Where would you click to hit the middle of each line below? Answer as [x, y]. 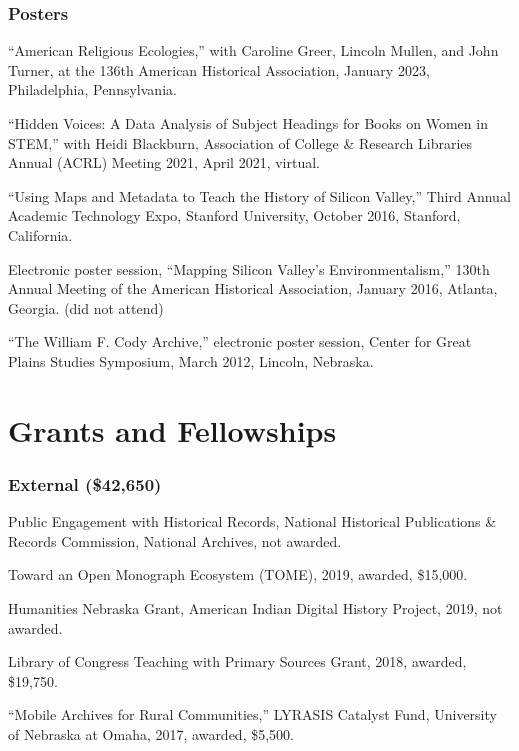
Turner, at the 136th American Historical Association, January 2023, [219, 69]
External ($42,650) [85, 483]
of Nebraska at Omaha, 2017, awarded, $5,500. [151, 733]
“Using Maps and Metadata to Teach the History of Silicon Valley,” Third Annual [259, 195]
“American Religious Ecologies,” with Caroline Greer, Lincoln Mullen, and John [253, 50]
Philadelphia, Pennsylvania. [92, 89]
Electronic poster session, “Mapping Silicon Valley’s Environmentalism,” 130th [249, 268]
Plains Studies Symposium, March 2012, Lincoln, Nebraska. [191, 360]
